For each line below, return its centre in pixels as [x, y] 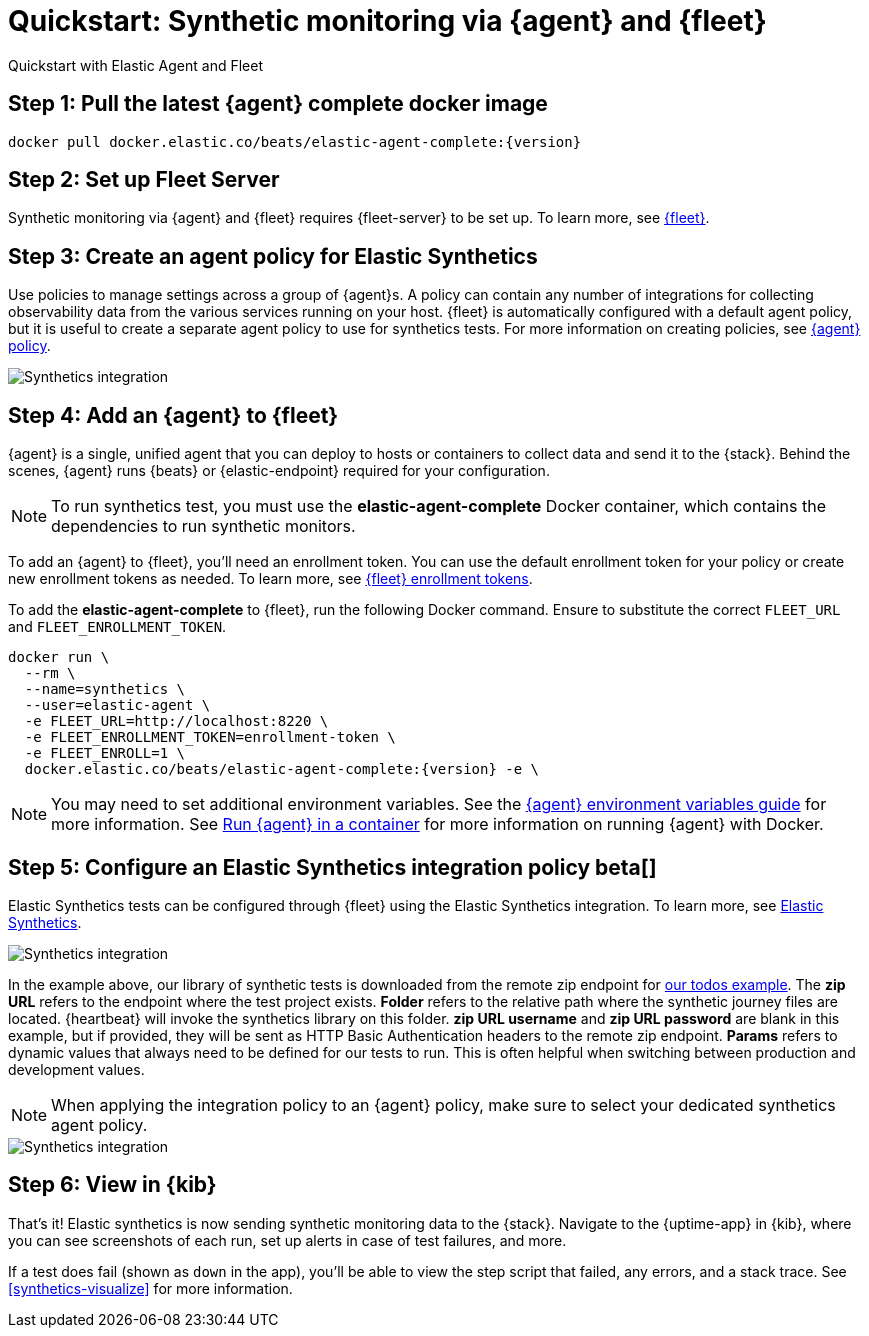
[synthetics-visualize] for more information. [150, 1288]
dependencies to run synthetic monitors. [203, 526]
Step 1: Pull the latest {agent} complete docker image [278, 104]
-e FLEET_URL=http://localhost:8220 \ [176, 721]
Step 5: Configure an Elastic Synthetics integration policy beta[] [332, 867]
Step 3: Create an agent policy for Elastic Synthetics [273, 256]
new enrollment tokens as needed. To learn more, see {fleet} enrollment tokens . [270, 579]
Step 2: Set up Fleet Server [144, 180]
